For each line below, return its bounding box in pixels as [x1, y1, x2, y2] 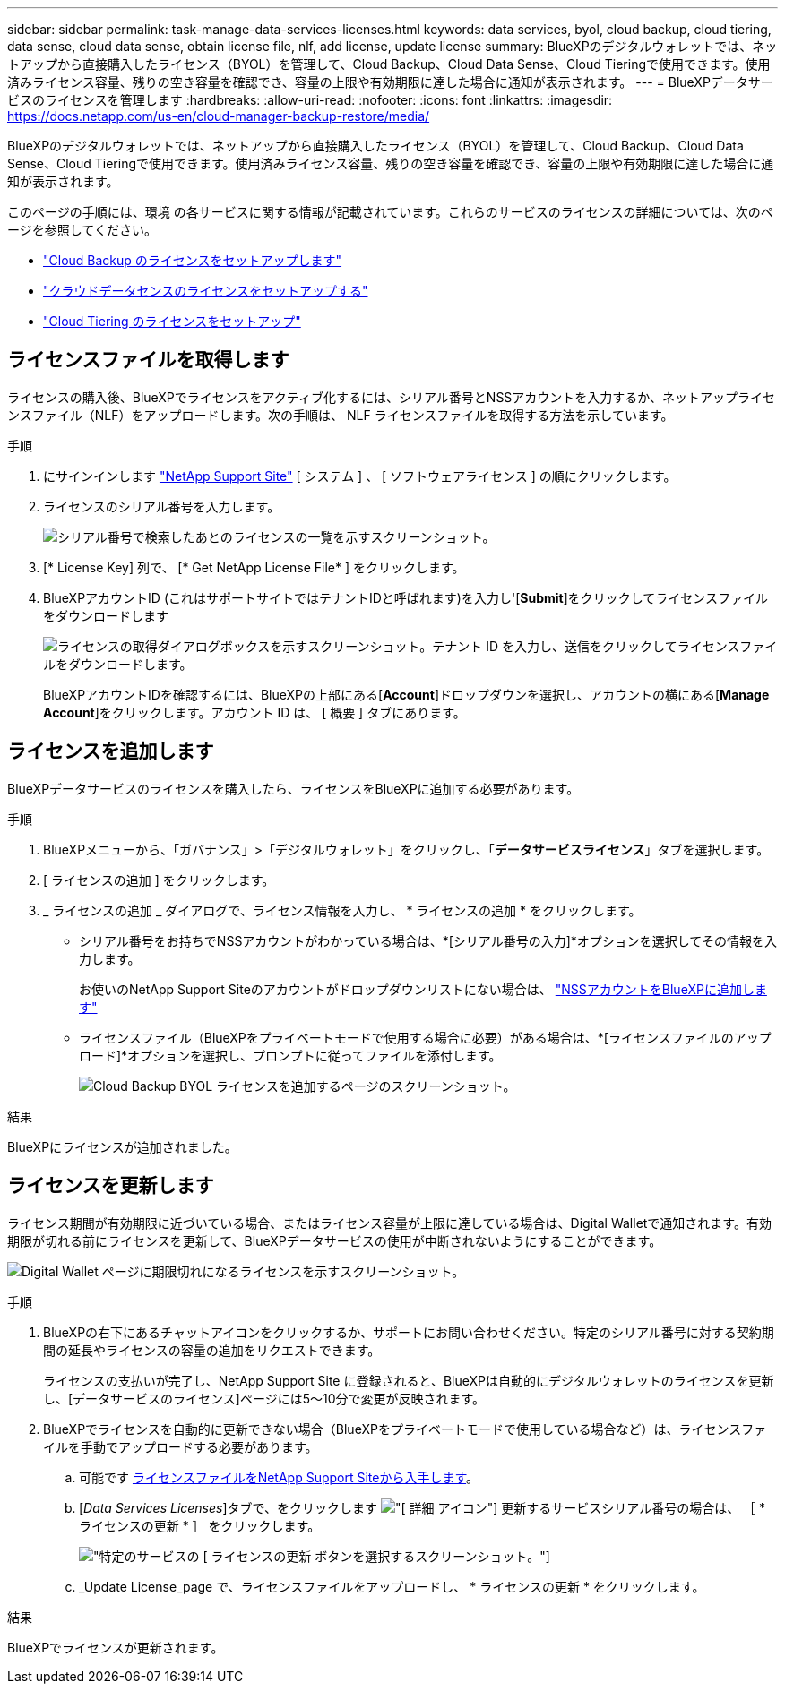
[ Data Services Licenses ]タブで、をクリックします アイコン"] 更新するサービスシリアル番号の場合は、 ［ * [79, 1499, 766, 1515]
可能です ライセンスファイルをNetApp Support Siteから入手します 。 [79, 1469, 479, 1485]
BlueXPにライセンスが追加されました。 [7, 1138, 237, 1155]
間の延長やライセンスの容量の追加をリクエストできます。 [43, 1342, 381, 1358]
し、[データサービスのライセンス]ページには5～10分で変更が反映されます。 [43, 1390, 486, 1406]
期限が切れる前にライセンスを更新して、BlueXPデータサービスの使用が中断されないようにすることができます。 [7, 1232, 662, 1249]
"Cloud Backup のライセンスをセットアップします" [43, 253, 342, 268]
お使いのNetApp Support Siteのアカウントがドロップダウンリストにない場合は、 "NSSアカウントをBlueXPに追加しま [79, 981, 767, 997]
